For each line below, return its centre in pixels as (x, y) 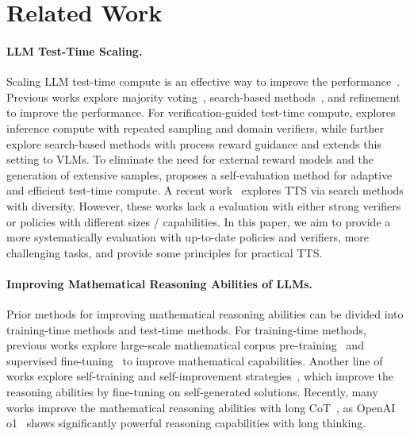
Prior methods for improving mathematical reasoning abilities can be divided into (205, 314)
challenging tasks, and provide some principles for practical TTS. (165, 252)
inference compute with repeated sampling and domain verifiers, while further (195, 127)
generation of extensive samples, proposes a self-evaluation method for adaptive (199, 174)
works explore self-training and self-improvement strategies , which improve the (200, 376)
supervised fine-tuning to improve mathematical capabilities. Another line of (195, 360)
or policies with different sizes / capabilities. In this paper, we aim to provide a (199, 221)
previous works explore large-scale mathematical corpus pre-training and (185, 345)
